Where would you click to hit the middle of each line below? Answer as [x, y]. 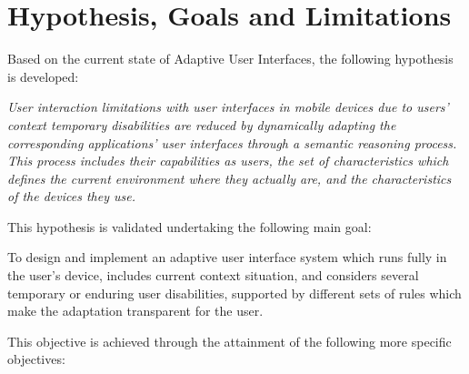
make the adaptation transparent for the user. [135, 311]
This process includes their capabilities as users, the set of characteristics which [228, 161]
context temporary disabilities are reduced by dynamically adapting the [202, 124]
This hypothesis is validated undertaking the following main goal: [190, 226]
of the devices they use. [71, 196]
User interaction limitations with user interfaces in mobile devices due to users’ [228, 107]
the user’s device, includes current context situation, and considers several [213, 275]
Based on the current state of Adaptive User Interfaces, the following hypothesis [230, 59]
